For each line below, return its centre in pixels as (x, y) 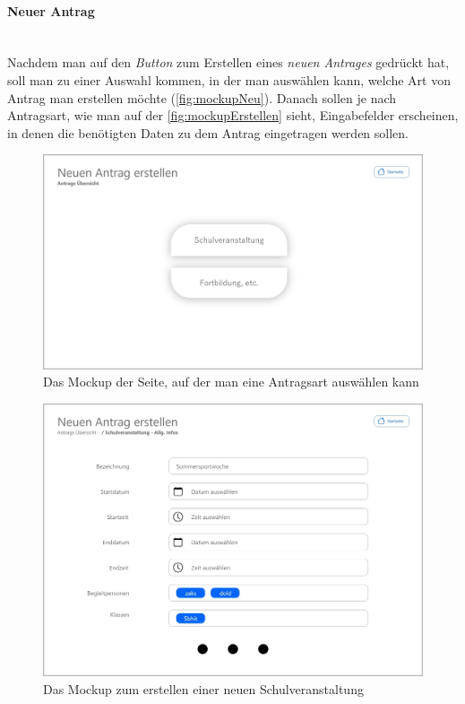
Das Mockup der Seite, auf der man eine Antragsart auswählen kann (231, 382)
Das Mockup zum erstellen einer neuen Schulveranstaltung (203, 688)
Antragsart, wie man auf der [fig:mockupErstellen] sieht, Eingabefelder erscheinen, (233, 115)
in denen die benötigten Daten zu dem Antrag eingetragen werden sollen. (208, 132)
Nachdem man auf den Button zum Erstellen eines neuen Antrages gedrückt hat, (228, 62)
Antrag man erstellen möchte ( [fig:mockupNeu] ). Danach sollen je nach (202, 97)
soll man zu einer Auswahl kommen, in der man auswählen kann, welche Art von (229, 79)
